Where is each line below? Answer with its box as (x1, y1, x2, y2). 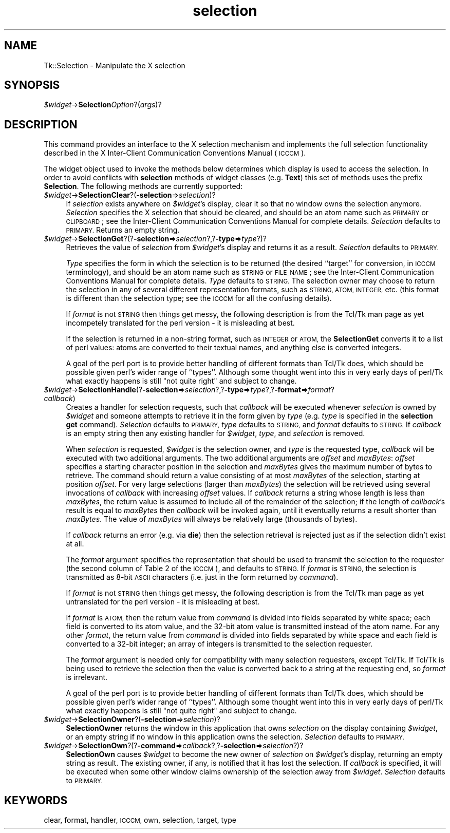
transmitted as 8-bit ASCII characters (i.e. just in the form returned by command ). (66, 573, 339, 582)
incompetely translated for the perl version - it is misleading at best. (66, 318, 295, 328)
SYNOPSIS (4, 79, 60, 92)
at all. (66, 539, 84, 548)
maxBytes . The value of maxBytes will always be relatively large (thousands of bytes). (66, 515, 358, 524)
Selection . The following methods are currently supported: (44, 182, 243, 191)
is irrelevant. (66, 673, 108, 682)
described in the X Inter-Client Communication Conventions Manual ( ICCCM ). (44, 148, 306, 158)
